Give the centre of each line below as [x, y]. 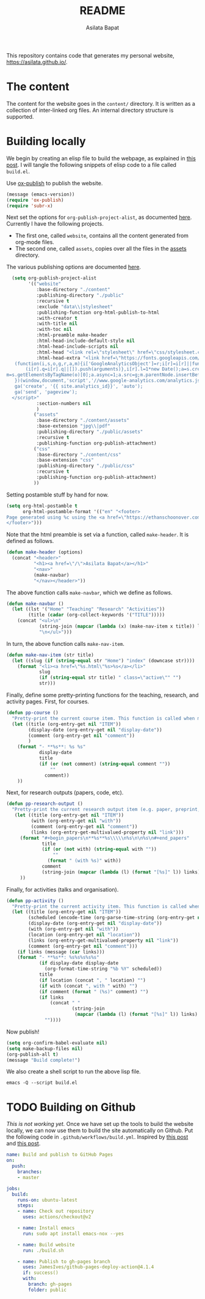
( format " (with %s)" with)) [84, 861]
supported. [20, 116]
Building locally [46, 142]
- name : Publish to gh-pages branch [64, 1261]
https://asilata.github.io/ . [37, 62]
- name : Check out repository [56, 1212]
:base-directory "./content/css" [79, 454]
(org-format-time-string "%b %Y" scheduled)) [104, 969]
